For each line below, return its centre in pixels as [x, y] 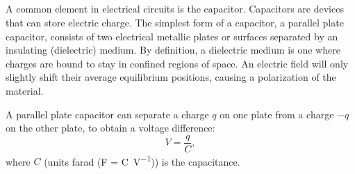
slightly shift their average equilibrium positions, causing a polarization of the [171, 77]
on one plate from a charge [277, 114]
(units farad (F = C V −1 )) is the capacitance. [142, 160]
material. [25, 90]
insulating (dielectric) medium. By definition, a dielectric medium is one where [173, 50]
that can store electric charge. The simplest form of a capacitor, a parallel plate [175, 22]
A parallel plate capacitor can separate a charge [107, 114]
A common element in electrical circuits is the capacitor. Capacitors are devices [175, 9]
